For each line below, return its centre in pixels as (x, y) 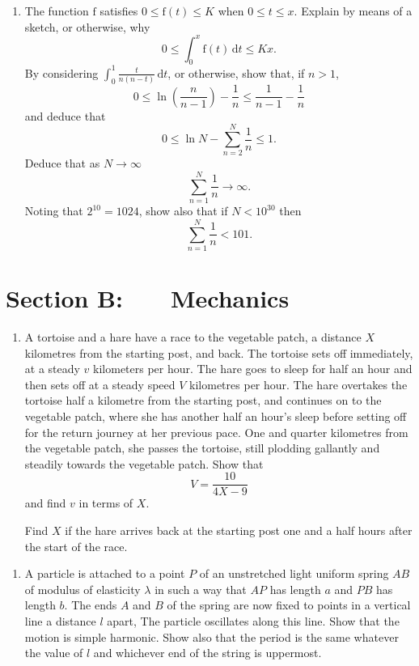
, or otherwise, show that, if (236, 72)
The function (57, 11)
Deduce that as (62, 163)
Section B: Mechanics (148, 298)
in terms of (106, 503)
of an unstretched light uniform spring (294, 573)
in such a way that (201, 589)
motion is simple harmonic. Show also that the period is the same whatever (212, 636)
